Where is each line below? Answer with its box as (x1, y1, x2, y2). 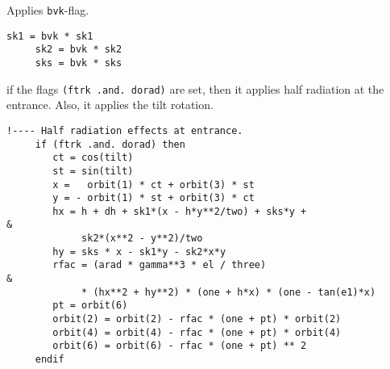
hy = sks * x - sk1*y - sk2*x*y (52, 245, 226, 258)
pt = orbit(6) (52, 300, 128, 312)
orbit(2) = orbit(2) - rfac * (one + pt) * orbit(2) (52, 313, 342, 325)
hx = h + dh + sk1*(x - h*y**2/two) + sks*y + (52, 205, 307, 217)
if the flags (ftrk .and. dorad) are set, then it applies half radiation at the (6, 80, 384, 97)
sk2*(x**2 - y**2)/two (81, 233, 203, 245)
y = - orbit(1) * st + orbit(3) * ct (52, 192, 255, 204)
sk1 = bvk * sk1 (6, 30, 93, 42)
